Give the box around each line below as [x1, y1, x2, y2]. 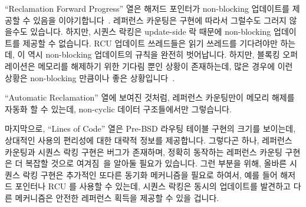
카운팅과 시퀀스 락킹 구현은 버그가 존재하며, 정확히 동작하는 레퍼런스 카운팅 [5, 145, 282, 158]
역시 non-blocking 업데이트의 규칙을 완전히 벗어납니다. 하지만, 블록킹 [27, 48, 280, 61]
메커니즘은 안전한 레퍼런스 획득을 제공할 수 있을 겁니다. [15, 191, 219, 203]
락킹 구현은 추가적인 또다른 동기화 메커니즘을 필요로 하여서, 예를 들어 [22, 168, 278, 181]
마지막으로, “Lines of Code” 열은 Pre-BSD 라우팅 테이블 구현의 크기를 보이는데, [5, 122, 296, 135]
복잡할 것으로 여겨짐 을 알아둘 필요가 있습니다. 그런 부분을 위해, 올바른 [25, 157, 287, 169]
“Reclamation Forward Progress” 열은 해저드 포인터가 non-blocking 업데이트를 [5, 2, 289, 14]
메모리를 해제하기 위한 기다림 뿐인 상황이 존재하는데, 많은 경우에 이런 [38, 59, 293, 72]
